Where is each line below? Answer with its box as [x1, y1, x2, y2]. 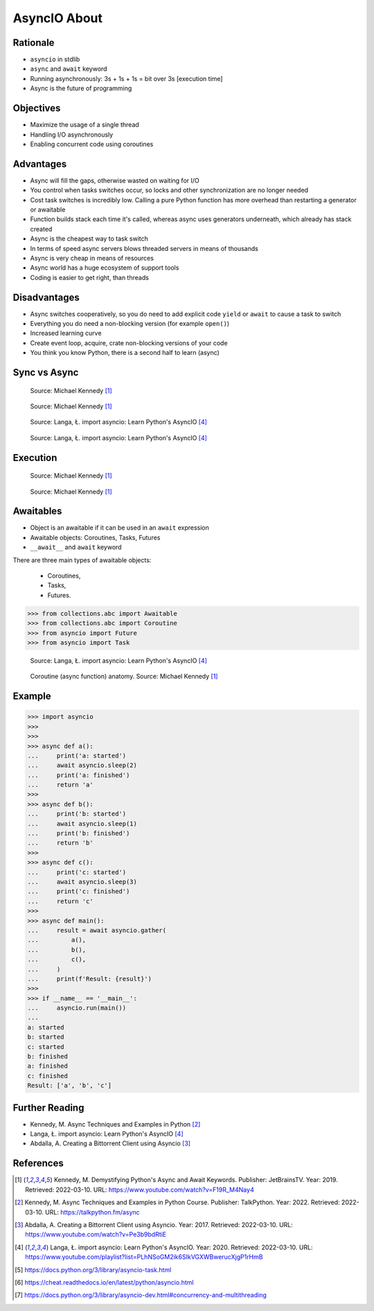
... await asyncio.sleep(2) [27, 761, 138, 770]
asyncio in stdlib [30, 55, 80, 64]
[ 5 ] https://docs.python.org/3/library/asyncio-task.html [15, 1265, 172, 1274]
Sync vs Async [12, 367, 79, 379]
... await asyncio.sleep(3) [27, 878, 138, 885]
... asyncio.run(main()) [27, 1004, 127, 1012]
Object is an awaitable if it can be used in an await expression [30, 523, 209, 532]
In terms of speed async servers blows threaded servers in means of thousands [30, 244, 259, 252]
